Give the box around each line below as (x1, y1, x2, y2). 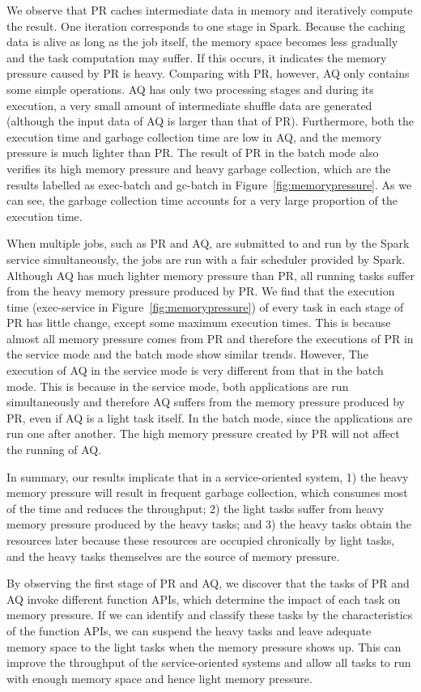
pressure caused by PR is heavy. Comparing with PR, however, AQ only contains (6, 65, 410, 82)
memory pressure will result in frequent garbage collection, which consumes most (6, 484, 408, 501)
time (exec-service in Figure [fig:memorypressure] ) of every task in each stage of (6, 298, 404, 315)
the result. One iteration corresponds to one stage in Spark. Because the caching (6, 17, 406, 34)
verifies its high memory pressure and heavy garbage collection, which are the (6, 159, 391, 176)
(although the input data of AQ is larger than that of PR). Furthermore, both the (6, 113, 414, 129)
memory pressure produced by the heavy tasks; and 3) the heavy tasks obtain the (6, 516, 411, 533)
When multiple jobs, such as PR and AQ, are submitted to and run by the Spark (6, 235, 410, 252)
